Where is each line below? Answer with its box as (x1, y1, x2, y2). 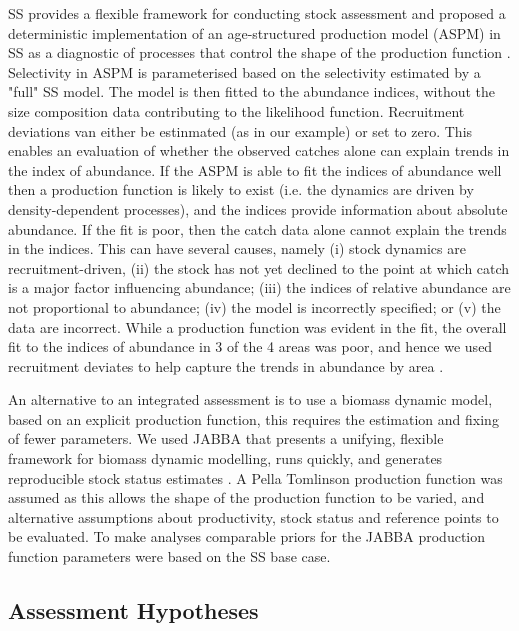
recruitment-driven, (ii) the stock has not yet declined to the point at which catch (8, 257, 510, 278)
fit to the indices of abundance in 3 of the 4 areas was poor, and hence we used (8, 336, 493, 357)
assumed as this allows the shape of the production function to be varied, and (8, 487, 485, 508)
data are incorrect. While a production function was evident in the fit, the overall (8, 316, 507, 337)
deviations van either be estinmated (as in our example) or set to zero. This (8, 120, 473, 141)
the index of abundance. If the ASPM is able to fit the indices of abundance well (8, 159, 502, 180)
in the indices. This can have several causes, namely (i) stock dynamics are (8, 238, 466, 259)
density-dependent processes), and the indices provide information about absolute (8, 198, 508, 219)
